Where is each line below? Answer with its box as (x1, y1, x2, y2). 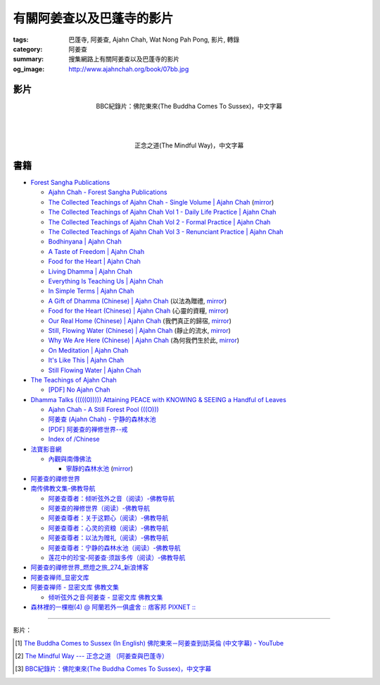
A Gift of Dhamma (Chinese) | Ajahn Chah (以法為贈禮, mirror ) (48, 296, 227, 305)
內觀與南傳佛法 (48, 455, 91, 463)
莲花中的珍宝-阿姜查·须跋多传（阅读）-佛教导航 (48, 553, 186, 562)
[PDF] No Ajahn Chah (48, 385, 110, 394)
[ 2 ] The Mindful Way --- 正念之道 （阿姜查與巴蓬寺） (15, 652, 169, 660)
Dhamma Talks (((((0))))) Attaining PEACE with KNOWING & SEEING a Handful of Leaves (30, 395, 286, 404)
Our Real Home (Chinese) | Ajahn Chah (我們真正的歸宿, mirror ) (48, 316, 232, 325)
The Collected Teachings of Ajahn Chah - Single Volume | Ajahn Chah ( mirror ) (48, 198, 274, 206)
